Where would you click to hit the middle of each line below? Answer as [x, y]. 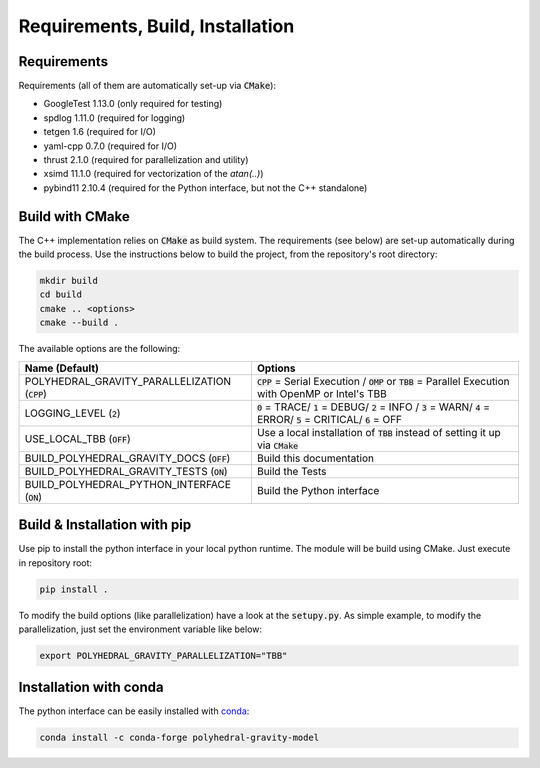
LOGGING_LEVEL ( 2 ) [72, 413]
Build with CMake [74, 216]
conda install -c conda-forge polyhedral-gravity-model [179, 738]
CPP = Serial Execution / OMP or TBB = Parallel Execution [383, 381]
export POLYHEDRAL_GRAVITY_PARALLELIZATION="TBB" [163, 655]
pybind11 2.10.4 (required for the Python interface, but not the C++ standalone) [205, 187]
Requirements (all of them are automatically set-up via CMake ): [147, 86]
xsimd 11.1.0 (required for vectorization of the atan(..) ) [153, 174]
